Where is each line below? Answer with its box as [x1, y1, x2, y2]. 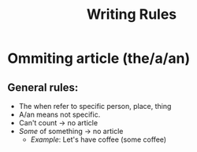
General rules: [7, 81, 79, 94]
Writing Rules [86, 5, 177, 24]
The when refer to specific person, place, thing [18, 102, 172, 110]
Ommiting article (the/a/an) [7, 49, 191, 67]
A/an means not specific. [18, 110, 101, 119]
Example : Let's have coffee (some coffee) [30, 135, 167, 144]
